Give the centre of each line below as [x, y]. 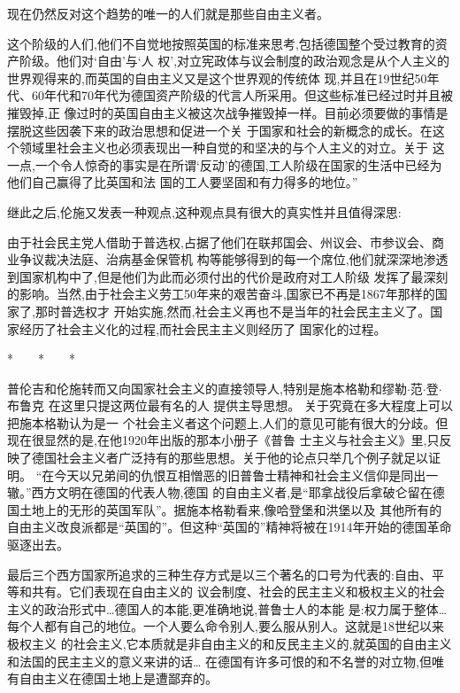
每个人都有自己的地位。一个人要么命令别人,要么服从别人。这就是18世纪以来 [226, 626]
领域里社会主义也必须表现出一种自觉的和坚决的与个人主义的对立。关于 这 [232, 148]
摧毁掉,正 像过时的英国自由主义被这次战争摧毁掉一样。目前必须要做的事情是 [228, 112]
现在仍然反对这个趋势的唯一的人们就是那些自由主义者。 [168, 13]
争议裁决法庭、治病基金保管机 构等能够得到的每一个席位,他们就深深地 [221, 259]
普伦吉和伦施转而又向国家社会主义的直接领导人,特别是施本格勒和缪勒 [207, 388]
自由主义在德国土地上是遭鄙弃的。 [118, 678]
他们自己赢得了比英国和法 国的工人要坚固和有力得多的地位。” [183, 182]
